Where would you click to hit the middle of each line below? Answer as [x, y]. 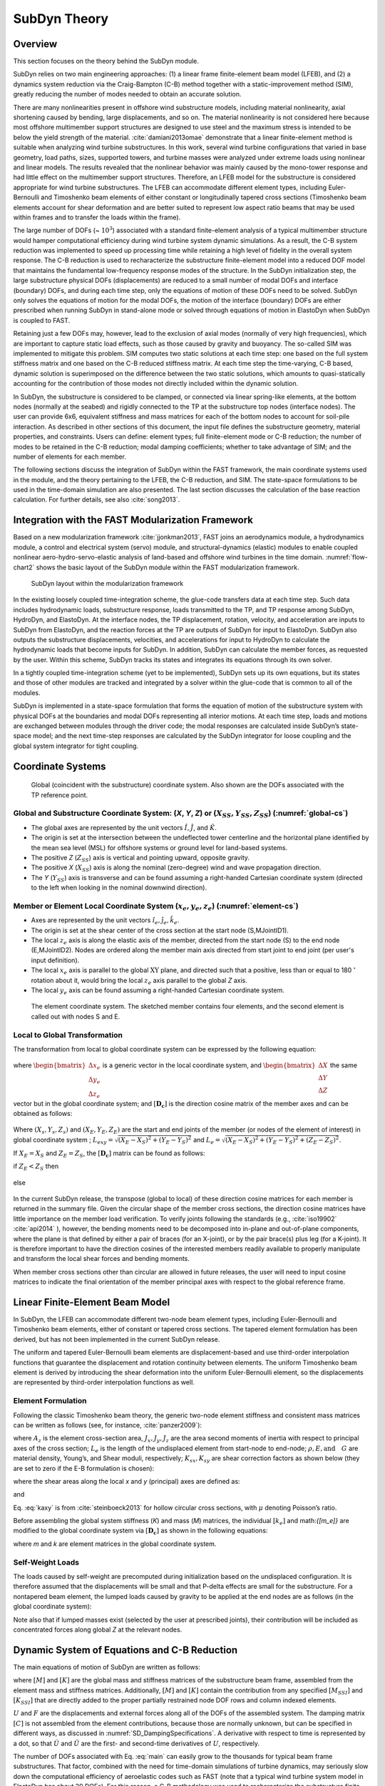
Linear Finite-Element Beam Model [92, 1302]
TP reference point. [60, 795]
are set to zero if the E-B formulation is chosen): [84, 1468]
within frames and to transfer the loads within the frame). [97, 217]
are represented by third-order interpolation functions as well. [104, 1382]
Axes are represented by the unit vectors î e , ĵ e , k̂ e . [105, 921]
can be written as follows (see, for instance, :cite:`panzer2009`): [108, 1425]
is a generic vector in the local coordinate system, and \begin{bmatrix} [209, 1065]
